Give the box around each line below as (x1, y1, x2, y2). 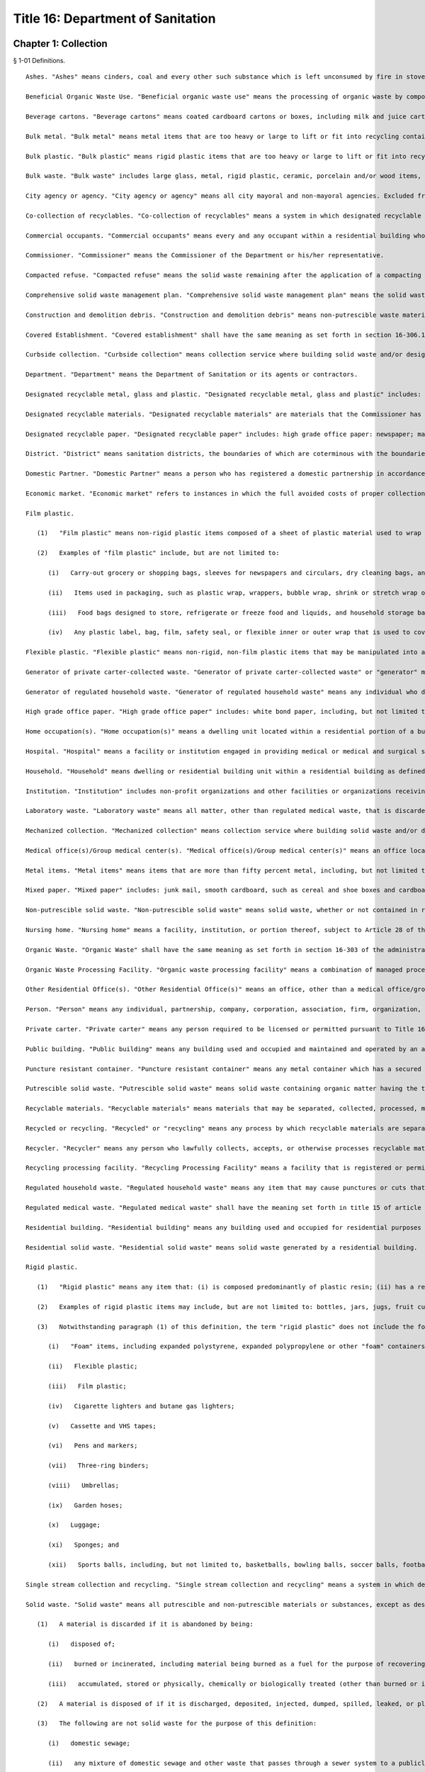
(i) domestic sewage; (47, 1739, 131, 1747)
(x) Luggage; (47, 1521, 101, 1529)
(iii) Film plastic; (47, 1382, 127, 1391)
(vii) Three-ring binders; (47, 1462, 149, 1470)
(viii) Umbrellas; (47, 1481, 120, 1489)
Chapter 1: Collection (13, 38, 108, 50)
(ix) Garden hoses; (47, 1501, 123, 1509)
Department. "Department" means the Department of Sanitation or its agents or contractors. (25, 371, 358, 378)
